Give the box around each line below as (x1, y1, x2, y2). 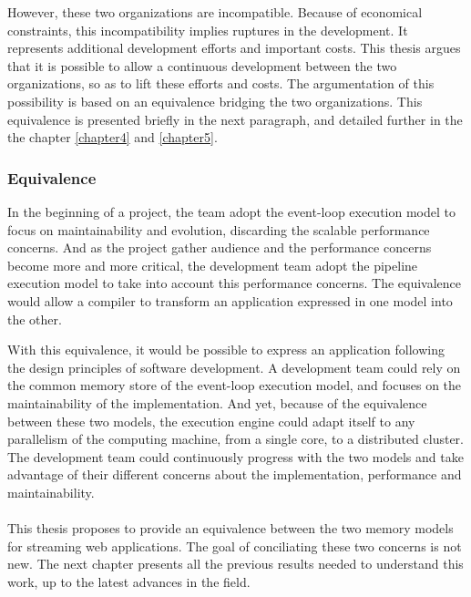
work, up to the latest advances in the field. (7, 571, 251, 591)
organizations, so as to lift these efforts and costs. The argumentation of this (7, 74, 435, 93)
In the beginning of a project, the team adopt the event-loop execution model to (7, 201, 456, 221)
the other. (7, 309, 62, 328)
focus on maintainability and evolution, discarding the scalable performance (7, 220, 430, 239)
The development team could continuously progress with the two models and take (7, 447, 464, 466)
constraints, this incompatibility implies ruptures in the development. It (7, 20, 408, 39)
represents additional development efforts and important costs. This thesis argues (7, 38, 461, 57)
